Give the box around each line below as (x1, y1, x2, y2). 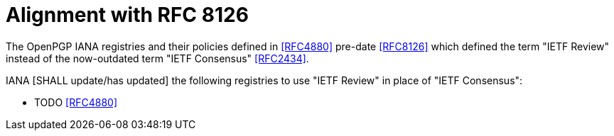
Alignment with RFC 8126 (6, 3, 249, 27)
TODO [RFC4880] (34, 96, 117, 108)
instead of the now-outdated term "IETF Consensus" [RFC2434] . (6, 52, 309, 64)
